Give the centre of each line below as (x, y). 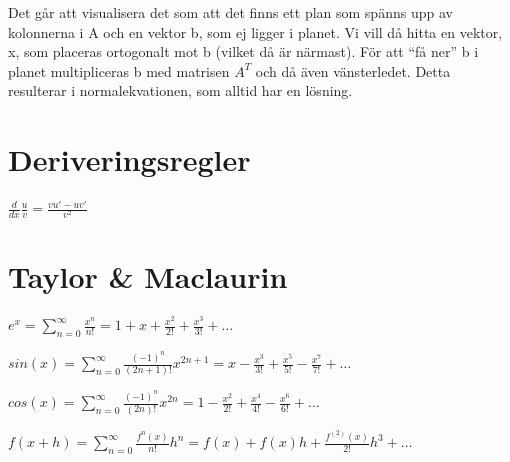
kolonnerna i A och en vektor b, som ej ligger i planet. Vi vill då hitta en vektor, (255, 31)
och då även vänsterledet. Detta (353, 70)
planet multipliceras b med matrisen (119, 70)
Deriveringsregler (129, 159)
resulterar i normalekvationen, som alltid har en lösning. (180, 90)
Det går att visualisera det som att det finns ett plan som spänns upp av (230, 12)
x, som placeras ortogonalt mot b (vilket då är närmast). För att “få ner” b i (243, 51)
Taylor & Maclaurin (148, 276)
